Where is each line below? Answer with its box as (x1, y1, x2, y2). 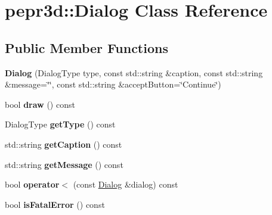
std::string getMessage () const (5, 158, 123, 170)
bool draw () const (5, 98, 75, 110)
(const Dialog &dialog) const (73, 178, 178, 191)
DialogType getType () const (5, 118, 116, 130)
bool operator (5, 178, 60, 191)
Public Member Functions (5, 38, 168, 57)
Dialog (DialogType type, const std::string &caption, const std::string (5, 66, 263, 79)
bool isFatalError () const (5, 198, 105, 210)
